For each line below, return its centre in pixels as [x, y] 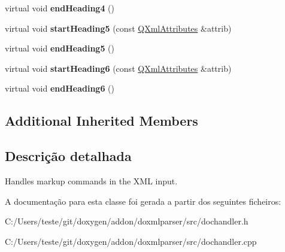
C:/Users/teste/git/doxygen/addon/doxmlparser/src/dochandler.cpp [131, 241]
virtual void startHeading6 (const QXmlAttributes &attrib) [118, 68]
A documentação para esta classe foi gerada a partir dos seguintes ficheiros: [143, 201]
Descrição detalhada [68, 156]
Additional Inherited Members [101, 121]
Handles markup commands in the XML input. [91, 180]
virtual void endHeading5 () [60, 48]
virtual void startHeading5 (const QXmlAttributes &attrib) [118, 28]
